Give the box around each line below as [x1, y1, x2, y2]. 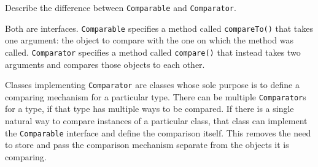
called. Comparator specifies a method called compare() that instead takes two [5, 45, 301, 58]
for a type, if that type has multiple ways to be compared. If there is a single [5, 102, 294, 115]
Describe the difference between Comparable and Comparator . [5, 1, 236, 13]
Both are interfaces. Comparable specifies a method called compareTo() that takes [5, 21, 314, 34]
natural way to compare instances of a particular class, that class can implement [5, 114, 308, 127]
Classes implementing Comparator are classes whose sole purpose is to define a [5, 78, 300, 91]
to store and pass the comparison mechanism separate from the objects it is [5, 138, 289, 151]
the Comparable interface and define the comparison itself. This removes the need [5, 126, 311, 139]
